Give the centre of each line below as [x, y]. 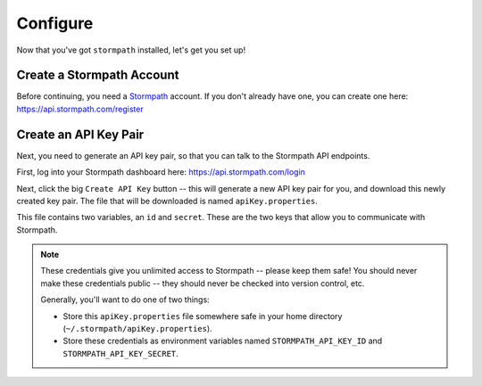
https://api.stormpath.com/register [80, 109]
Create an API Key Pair [80, 134]
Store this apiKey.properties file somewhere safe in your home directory [203, 316]
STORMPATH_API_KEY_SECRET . [120, 353]
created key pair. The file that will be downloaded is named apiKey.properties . [167, 201]
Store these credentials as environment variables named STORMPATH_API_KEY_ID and [223, 341]
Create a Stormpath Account [98, 75]
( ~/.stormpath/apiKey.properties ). [138, 329]
